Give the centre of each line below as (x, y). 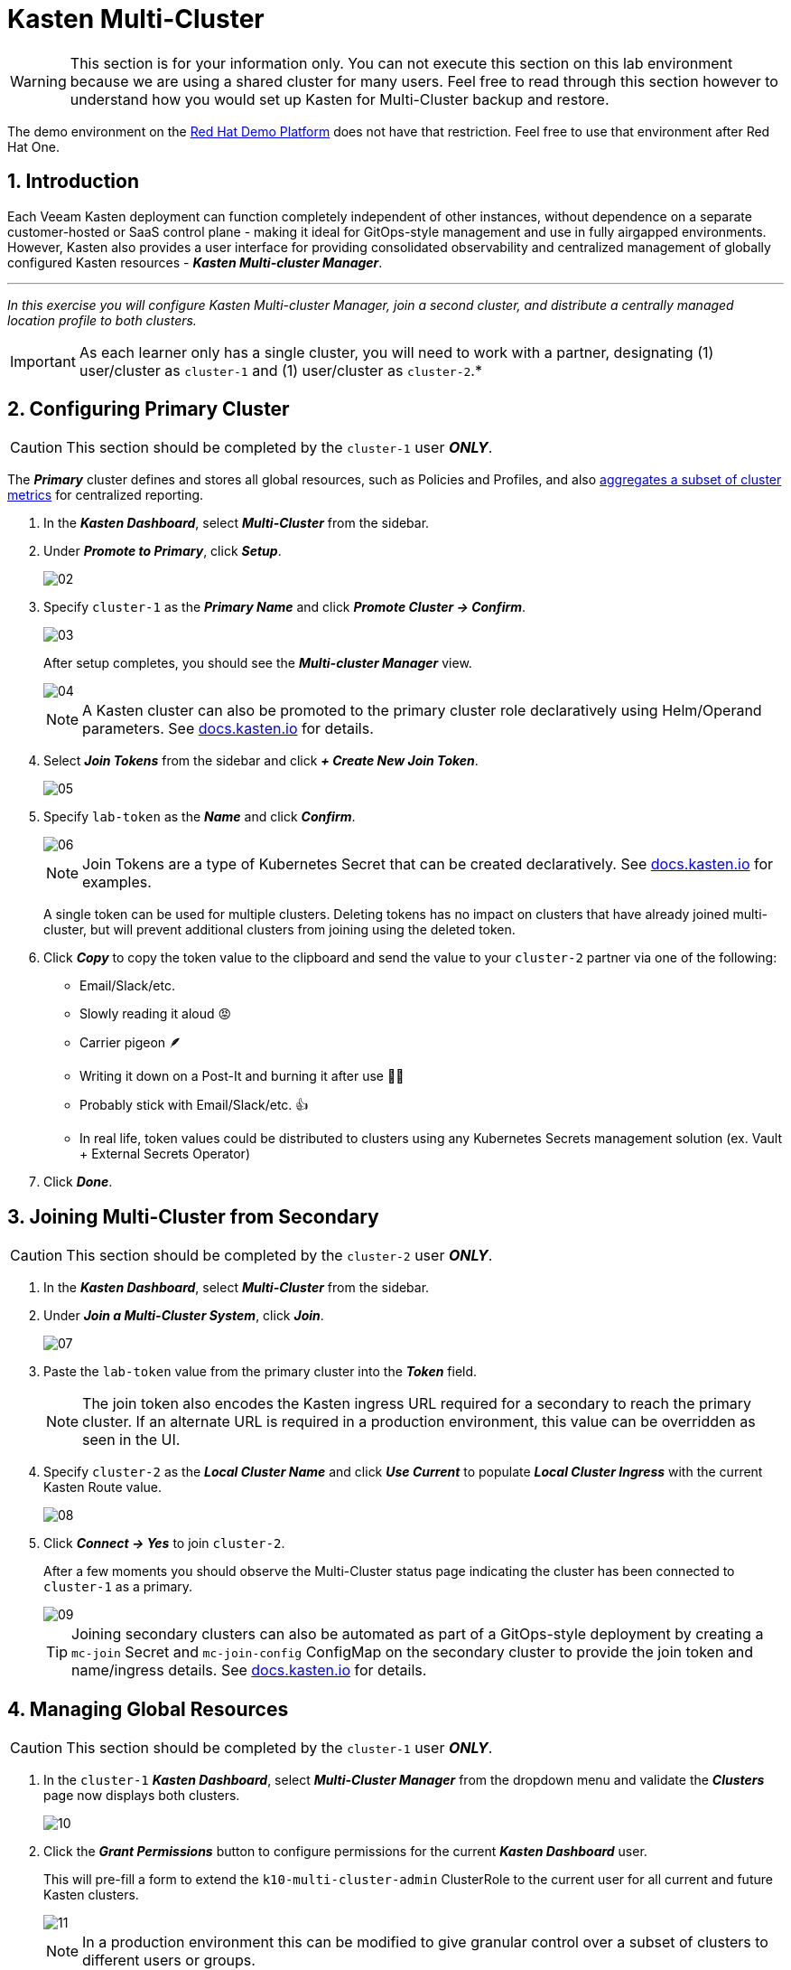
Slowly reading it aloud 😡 (156, 1014)
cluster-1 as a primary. (118, 1587)
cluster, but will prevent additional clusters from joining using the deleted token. (279, 930)
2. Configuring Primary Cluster (149, 409)
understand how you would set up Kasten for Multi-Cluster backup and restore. (340, 99)
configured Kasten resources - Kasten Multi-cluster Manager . (195, 262)
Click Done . (78, 1182)
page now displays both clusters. (142, 1796)
